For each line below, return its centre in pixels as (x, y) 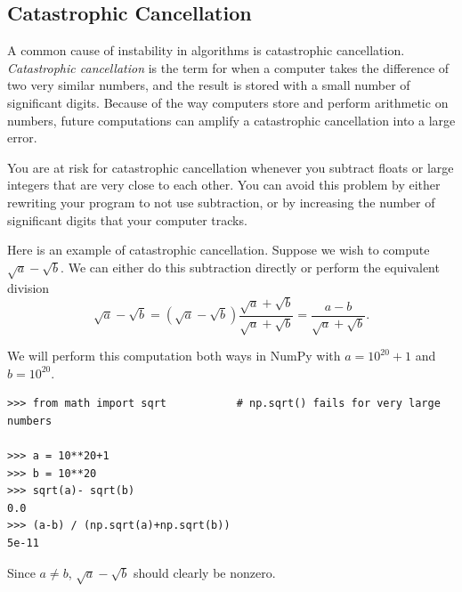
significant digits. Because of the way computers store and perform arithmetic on (228, 102)
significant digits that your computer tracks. (127, 219)
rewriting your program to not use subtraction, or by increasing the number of (221, 202)
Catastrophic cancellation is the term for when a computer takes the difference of (228, 67)
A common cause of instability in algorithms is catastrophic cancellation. (206, 50)
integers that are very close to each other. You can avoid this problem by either (224, 185)
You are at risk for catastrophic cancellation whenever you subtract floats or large (231, 167)
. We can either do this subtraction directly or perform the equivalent (250, 267)
